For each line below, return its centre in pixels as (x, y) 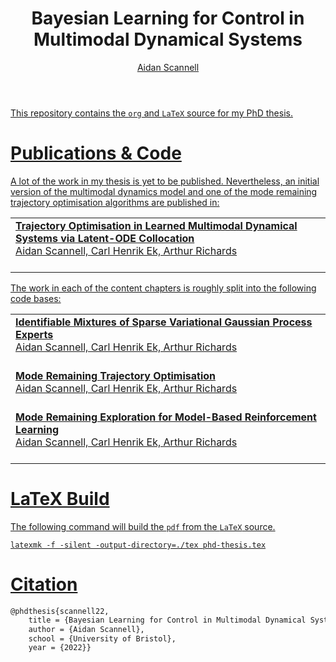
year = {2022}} (60, 648)
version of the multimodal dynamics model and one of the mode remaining (164, 191)
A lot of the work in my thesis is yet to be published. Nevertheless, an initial (165, 181)
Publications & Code (96, 153)
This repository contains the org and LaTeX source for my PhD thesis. (151, 113)
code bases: (36, 298)
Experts (34, 334)
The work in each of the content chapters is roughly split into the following (163, 288)
